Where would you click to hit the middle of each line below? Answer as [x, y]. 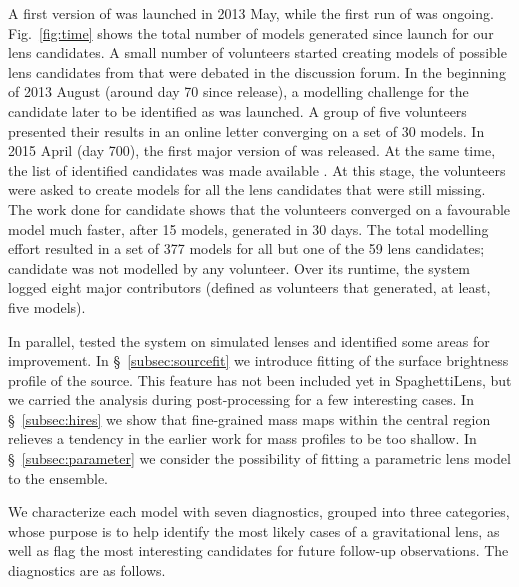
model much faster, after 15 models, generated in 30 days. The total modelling [248, 228]
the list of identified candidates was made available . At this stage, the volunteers [257, 169]
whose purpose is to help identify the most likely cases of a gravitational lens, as [254, 530]
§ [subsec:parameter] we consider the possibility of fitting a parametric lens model [259, 458]
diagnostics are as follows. [87, 570]
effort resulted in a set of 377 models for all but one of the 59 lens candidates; [246, 248]
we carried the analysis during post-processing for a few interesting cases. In [241, 399]
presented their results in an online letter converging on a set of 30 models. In [246, 130]
